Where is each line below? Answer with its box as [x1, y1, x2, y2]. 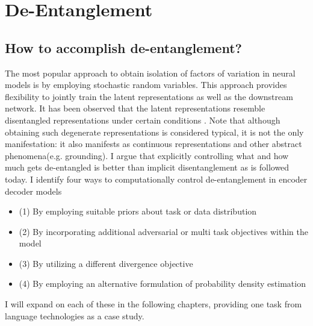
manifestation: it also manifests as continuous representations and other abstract [5, 137, 302, 150]
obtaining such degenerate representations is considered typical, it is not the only [5, 125, 304, 138]
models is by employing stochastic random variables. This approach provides [5, 78, 287, 91]
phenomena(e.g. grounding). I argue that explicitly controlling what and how [5, 149, 289, 161]
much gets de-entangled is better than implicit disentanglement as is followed [5, 161, 290, 174]
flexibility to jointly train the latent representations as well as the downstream [5, 90, 293, 102]
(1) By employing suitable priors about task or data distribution [19, 205, 257, 218]
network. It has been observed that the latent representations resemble [5, 102, 265, 114]
